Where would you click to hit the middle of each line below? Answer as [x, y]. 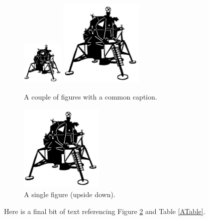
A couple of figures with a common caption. [91, 96]
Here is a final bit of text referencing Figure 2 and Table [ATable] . [105, 211]
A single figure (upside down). [70, 194]
